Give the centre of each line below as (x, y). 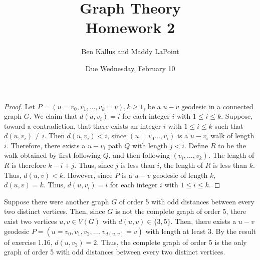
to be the (232, 145)
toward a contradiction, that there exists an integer (83, 125)
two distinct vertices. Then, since (55, 211)
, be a (152, 106)
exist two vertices (31, 221)
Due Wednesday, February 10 (130, 68)
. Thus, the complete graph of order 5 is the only (172, 242)
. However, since (88, 175)
